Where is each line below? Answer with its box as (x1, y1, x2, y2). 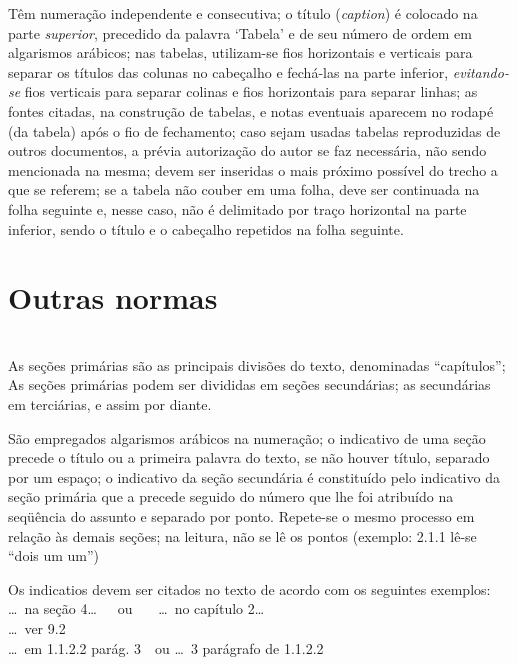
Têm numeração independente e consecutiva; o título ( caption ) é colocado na (8, 3, 478, 23)
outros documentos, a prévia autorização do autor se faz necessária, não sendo (8, 140, 487, 161)
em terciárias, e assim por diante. (8, 394, 212, 415)
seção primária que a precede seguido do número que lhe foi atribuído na (8, 486, 454, 507)
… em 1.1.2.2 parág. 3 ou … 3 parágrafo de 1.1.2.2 (8, 637, 324, 658)
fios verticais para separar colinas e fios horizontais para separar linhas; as (24, 81, 478, 102)
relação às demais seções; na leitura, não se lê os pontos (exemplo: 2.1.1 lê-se (8, 525, 477, 546)
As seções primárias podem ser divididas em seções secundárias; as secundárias (8, 374, 491, 395)
